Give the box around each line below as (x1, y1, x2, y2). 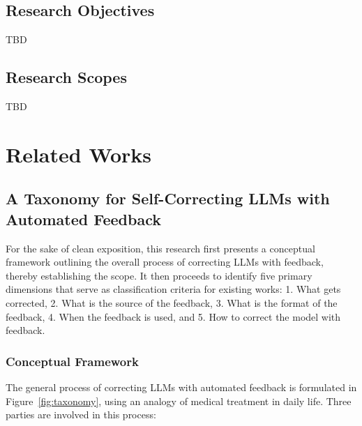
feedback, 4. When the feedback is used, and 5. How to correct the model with (6, 309, 341, 324)
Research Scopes (6, 66, 127, 88)
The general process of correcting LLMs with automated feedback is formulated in (6, 379, 357, 394)
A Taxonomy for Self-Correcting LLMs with (6, 188, 330, 209)
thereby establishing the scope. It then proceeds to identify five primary (6, 268, 312, 282)
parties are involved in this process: (6, 407, 156, 422)
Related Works (6, 139, 152, 168)
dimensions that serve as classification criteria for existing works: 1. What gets (6, 282, 341, 296)
